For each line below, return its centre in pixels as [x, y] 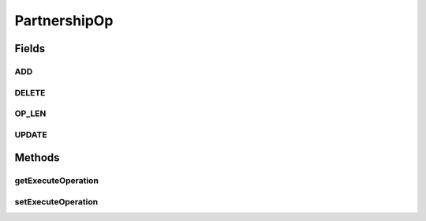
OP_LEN [30, 114]
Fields [30, 49]
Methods [37, 158]
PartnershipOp [64, 21]
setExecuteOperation [56, 201]
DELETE [30, 92]
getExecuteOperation [56, 181]
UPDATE [31, 134]
